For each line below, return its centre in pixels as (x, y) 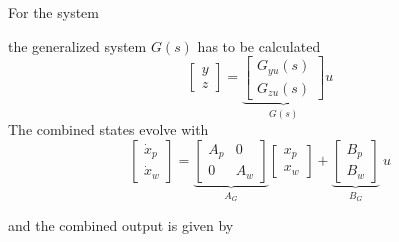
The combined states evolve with (108, 129)
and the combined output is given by (121, 224)
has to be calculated (259, 45)
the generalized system (77, 45)
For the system (53, 12)
